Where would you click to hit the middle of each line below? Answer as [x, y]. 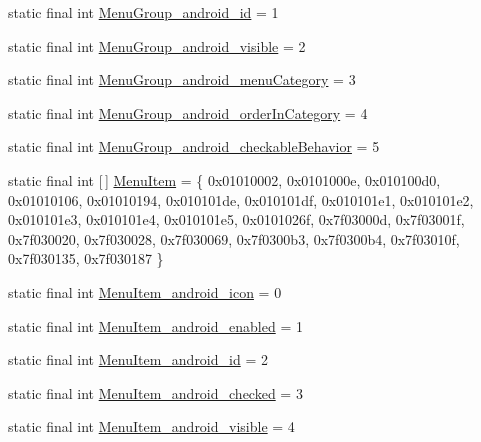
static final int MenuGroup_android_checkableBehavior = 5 [194, 146]
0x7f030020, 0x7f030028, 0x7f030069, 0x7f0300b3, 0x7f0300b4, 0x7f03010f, [234, 238]
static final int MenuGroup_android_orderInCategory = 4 [188, 112]
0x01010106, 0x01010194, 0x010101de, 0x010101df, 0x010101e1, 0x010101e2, [241, 199]
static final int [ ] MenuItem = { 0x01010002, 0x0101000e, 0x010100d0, [224, 179]
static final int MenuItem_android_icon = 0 [145, 291]
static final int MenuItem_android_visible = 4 [151, 426]
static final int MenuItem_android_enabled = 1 [155, 325]
